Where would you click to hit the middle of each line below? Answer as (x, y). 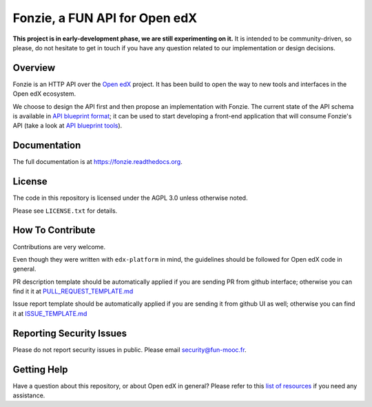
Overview (34, 68)
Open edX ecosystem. (44, 94)
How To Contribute (54, 230)
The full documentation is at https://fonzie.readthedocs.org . (97, 162)
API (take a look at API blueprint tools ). (68, 126)
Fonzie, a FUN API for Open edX (105, 18)
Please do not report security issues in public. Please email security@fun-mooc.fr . (130, 349)
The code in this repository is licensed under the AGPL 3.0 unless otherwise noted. (130, 198)
